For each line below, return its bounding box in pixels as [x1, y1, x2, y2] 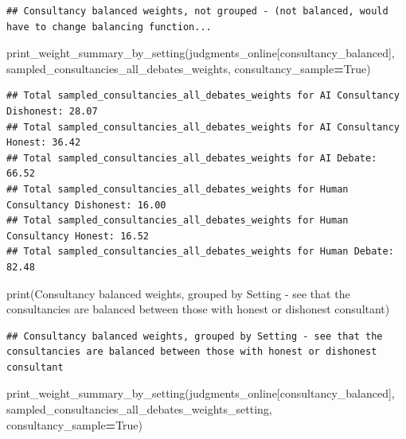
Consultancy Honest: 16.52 [6, 230, 149, 242]
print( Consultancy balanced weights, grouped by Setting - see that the [6, 285, 350, 301]
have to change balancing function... [6, 21, 212, 33]
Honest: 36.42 [6, 137, 81, 149]
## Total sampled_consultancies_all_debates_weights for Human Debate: [6, 246, 394, 258]
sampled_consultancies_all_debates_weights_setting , [6, 401, 272, 418]
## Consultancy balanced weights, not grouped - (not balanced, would [6, 6, 388, 17]
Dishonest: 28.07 [6, 105, 98, 117]
